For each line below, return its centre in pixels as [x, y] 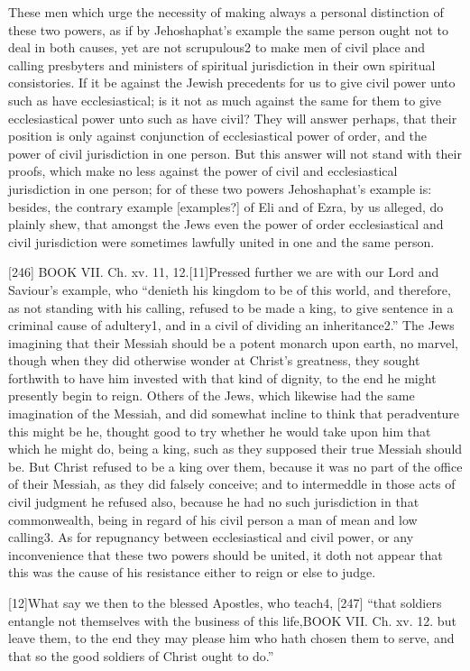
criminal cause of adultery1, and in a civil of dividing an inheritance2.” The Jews [231, 325]
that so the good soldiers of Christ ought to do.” [141, 655]
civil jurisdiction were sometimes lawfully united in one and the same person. [221, 241]
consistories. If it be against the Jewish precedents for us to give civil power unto [232, 83]
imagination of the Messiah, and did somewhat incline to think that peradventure [234, 414]
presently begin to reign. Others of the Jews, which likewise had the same [212, 395]
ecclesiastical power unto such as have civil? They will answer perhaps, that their [233, 118]
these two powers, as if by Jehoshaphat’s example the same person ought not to [229, 29]
